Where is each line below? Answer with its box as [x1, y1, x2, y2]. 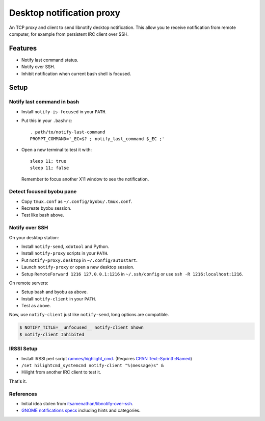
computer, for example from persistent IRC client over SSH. [9, 31, 129, 37]
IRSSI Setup [9, 346, 38, 352]
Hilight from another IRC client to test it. [21, 369, 102, 375]
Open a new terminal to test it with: [21, 147, 92, 153]
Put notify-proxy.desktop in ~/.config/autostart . [21, 257, 138, 263]
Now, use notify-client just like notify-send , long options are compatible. [9, 312, 169, 318]
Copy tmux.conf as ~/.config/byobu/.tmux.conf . [21, 198, 132, 204]
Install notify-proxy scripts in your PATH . [21, 250, 109, 256]
